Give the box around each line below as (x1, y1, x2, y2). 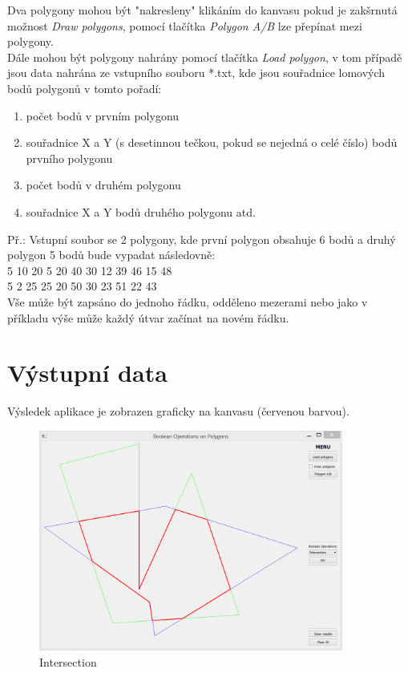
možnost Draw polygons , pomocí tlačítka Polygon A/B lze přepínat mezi (7, 17, 362, 34)
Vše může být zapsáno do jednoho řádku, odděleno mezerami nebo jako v (7, 293, 368, 310)
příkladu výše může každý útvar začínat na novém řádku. (7, 309, 289, 326)
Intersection (39, 654, 97, 670)
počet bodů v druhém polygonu (26, 176, 181, 193)
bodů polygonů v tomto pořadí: (7, 79, 162, 96)
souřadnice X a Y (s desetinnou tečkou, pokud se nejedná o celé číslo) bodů (26, 134, 398, 151)
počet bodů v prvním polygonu (26, 107, 180, 124)
